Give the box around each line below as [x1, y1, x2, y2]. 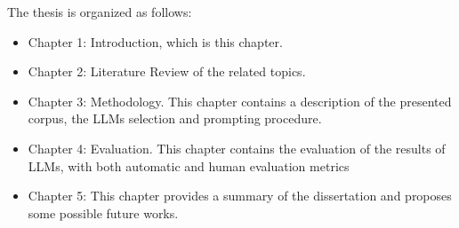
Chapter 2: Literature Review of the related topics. [28, 62, 306, 81]
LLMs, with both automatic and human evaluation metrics [28, 156, 350, 175]
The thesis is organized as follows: [7, 3, 192, 20]
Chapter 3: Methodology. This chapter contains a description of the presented [28, 91, 452, 110]
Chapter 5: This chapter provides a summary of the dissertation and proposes [28, 186, 452, 205]
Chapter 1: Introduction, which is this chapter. [28, 32, 283, 51]
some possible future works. [28, 203, 179, 222]
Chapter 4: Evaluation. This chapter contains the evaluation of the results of [28, 138, 446, 157]
